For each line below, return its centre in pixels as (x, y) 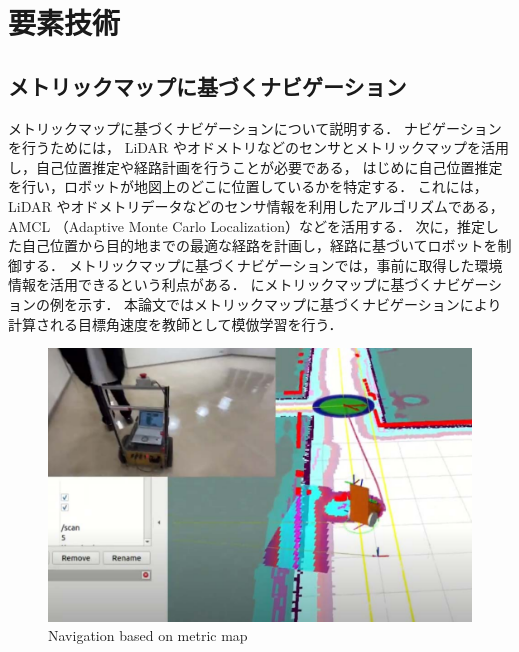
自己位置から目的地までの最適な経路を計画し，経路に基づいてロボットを (259, 245)
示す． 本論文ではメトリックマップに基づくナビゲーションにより (289, 303)
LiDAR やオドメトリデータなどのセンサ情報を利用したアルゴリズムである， (256, 205)
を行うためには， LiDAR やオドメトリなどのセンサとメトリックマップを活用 (259, 147)
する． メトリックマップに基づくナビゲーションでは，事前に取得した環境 (262, 264)
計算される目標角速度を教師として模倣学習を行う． (175, 323)
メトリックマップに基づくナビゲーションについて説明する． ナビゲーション (255, 127)
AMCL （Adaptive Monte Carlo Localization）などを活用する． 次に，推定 (246, 225)
